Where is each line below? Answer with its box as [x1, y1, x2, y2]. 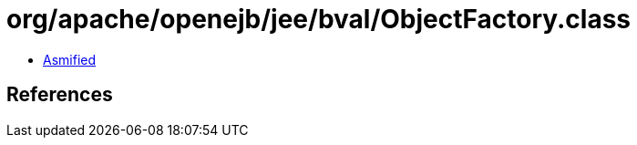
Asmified [43, 51, 97, 67]
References [6, 83, 113, 107]
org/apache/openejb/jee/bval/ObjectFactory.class [6, 4, 632, 35]
